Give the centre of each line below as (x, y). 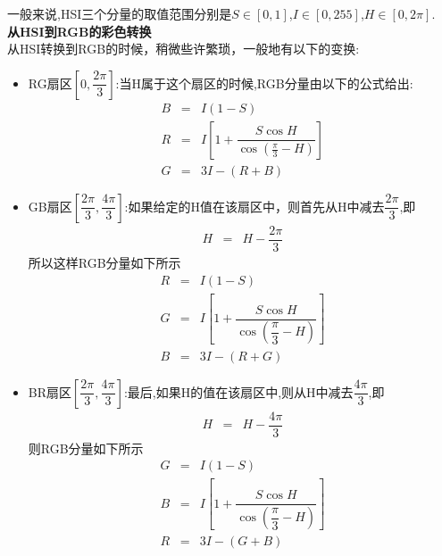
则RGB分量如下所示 (86, 448)
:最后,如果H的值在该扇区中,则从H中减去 (238, 391)
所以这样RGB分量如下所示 (104, 262)
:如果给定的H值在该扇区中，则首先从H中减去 (254, 206)
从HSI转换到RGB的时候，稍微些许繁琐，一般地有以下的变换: (183, 49)
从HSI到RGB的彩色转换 (79, 31)
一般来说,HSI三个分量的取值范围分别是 (120, 13)
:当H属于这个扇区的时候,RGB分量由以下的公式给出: (264, 83)
